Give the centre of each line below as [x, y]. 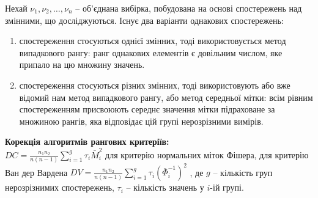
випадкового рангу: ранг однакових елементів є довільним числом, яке [151, 52]
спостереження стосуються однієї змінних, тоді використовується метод [153, 41]
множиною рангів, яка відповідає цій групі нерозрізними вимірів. [141, 121]
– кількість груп [243, 172]
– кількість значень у [165, 187]
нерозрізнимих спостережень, [60, 187]
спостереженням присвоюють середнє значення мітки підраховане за [147, 109]
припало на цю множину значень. [82, 64]
